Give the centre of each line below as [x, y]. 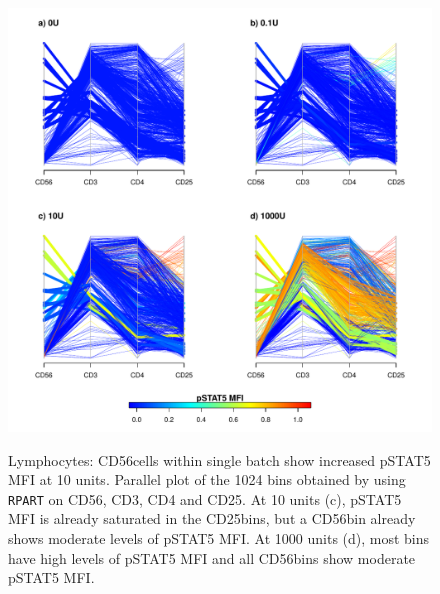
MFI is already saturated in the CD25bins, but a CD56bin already [212, 518]
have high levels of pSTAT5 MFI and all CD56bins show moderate [212, 557]
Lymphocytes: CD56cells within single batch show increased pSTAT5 [219, 459]
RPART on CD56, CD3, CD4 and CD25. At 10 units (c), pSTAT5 [205, 498]
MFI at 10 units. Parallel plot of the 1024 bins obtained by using [207, 479]
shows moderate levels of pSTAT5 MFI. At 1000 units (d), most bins [219, 538]
